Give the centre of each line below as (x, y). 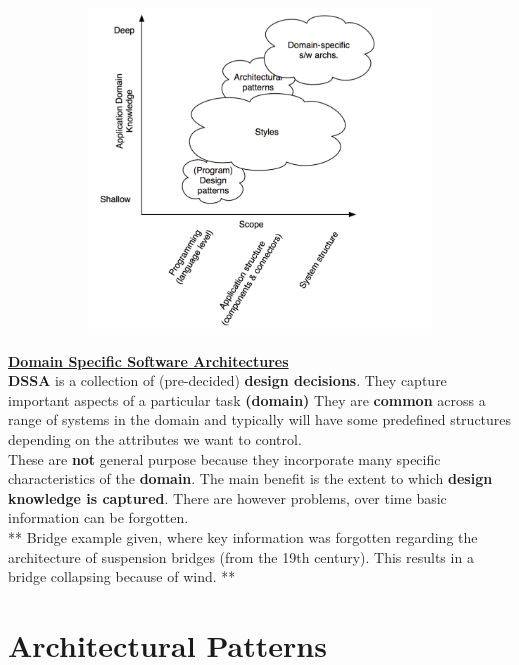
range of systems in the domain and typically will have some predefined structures (260, 419)
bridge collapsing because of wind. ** (122, 576)
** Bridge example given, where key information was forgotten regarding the (243, 536)
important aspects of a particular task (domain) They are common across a (247, 399)
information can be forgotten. (98, 517)
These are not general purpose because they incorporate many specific (224, 458)
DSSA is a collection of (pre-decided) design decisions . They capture (227, 380)
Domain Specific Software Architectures (148, 360)
